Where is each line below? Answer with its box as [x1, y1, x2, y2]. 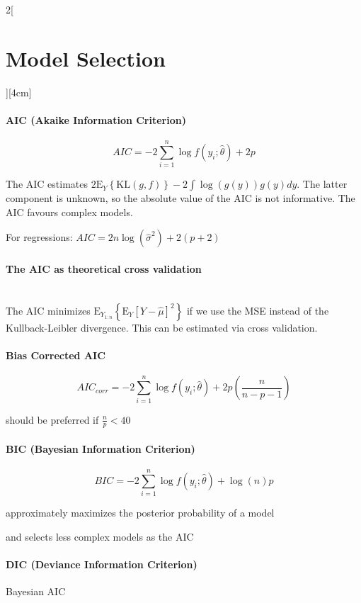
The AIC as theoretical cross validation [6, 261, 202, 276]
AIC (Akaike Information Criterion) [6, 112, 186, 127]
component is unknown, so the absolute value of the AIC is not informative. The [6, 191, 355, 205]
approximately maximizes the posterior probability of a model [6, 505, 275, 520]
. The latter [297, 176, 348, 191]
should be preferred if [6, 412, 99, 427]
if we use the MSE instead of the [186, 303, 329, 317]
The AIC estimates [6, 176, 88, 191]
